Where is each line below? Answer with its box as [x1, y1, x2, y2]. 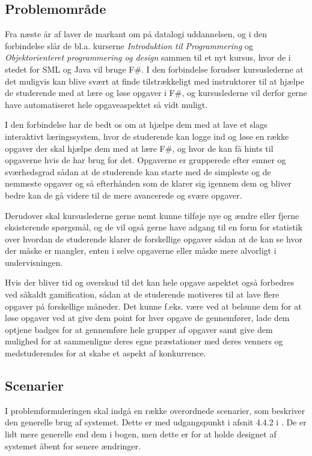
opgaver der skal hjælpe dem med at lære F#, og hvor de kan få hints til [5, 142, 274, 154]
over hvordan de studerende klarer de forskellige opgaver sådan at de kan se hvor [5, 232, 302, 245]
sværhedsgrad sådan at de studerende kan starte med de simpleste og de [5, 165, 271, 178]
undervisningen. [5, 256, 63, 268]
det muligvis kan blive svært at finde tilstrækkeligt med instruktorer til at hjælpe [5, 74, 304, 87]
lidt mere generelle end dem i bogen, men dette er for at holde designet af [5, 428, 277, 440]
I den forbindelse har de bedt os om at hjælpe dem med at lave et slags [5, 118, 268, 131]
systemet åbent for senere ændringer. [5, 439, 141, 452]
